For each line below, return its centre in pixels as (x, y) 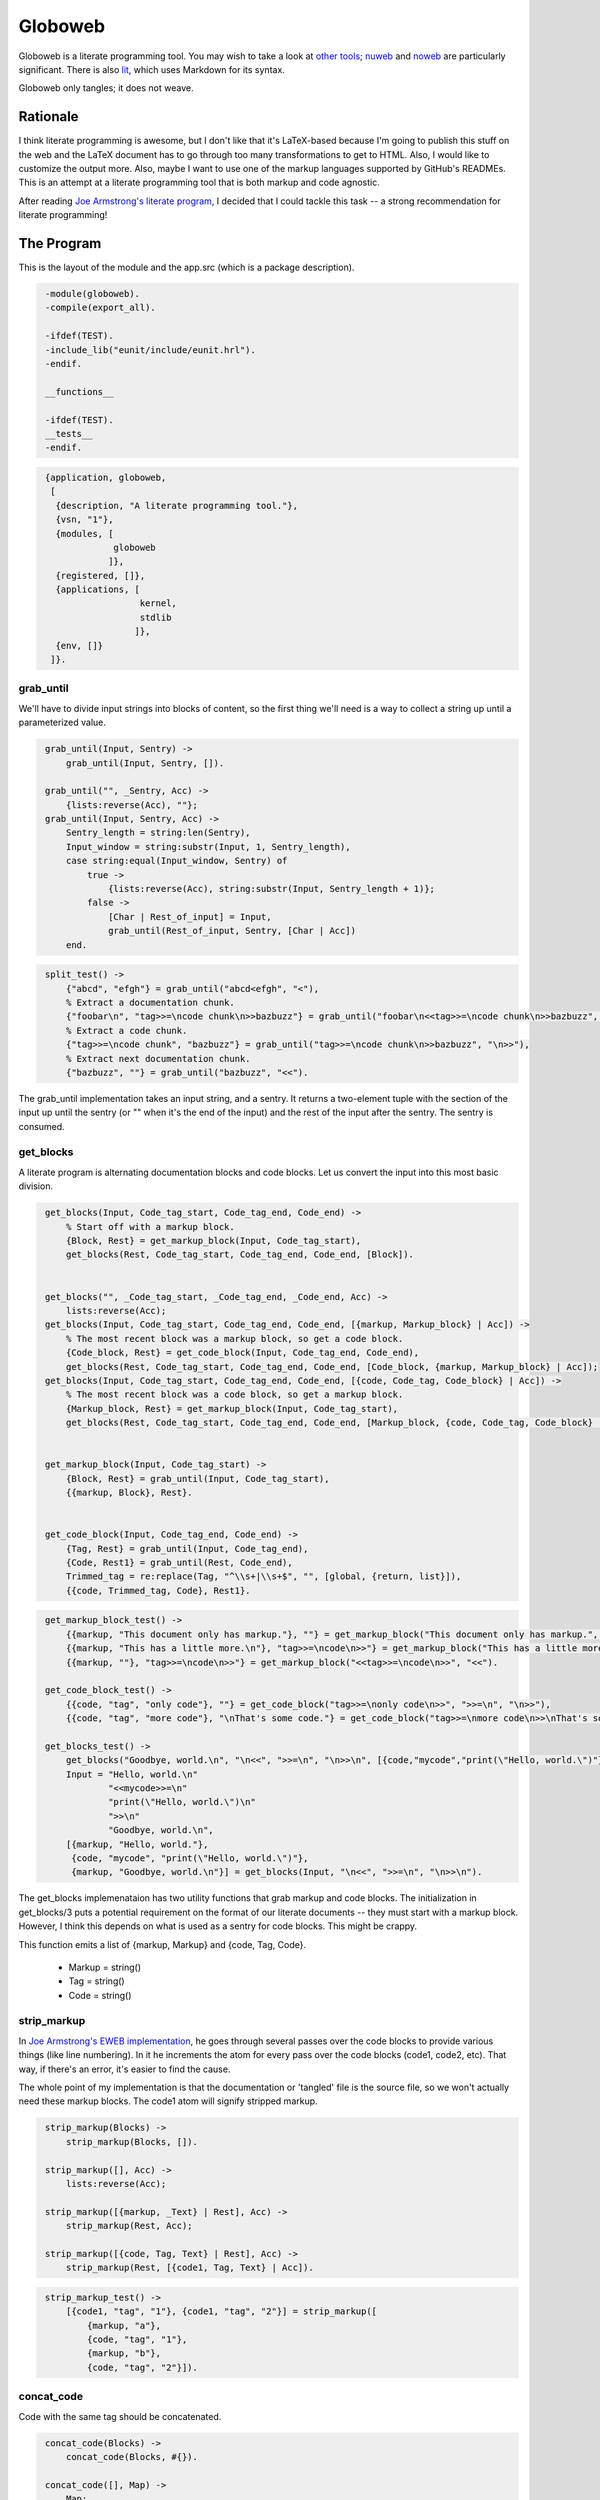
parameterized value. (62, 722)
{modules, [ (84, 533)
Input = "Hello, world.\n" (132, 1774)
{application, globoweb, (106, 477)
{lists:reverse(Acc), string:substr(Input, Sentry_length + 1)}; (271, 889)
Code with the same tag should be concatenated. (120, 2416)
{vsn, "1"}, (84, 519)
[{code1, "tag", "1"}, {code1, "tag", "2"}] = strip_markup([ (221, 2311)
